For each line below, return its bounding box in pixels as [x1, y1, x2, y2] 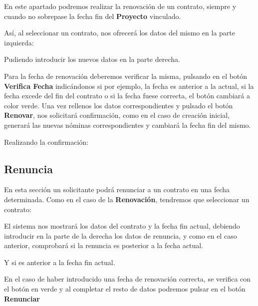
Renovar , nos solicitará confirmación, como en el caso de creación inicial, [4, 110, 230, 120]
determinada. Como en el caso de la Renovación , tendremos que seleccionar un [4, 194, 250, 204]
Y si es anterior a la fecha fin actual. [4, 257, 115, 267]
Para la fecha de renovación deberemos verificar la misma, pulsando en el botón [4, 70, 248, 81]
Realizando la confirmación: [4, 136, 89, 147]
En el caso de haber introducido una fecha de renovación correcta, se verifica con [4, 274, 251, 284]
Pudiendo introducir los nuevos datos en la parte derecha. [4, 54, 180, 64]
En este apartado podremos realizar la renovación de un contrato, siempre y [4, 1, 237, 11]
